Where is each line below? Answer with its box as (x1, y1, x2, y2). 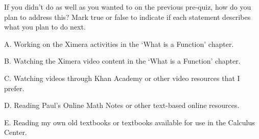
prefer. (4, 82, 25, 93)
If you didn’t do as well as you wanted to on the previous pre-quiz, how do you (4, 2, 251, 12)
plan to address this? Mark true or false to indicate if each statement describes (4, 11, 251, 22)
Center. (4, 127, 27, 137)
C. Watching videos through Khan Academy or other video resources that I (4, 72, 240, 83)
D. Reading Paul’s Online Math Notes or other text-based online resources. (4, 100, 240, 110)
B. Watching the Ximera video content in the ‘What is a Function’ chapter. (4, 55, 241, 66)
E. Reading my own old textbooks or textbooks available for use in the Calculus (4, 117, 255, 127)
